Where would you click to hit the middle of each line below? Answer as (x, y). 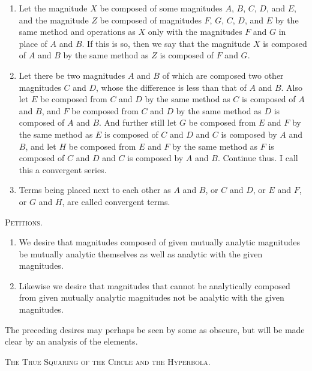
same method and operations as (77, 32)
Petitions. (24, 222)
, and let (41, 146)
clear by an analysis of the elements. (71, 341)
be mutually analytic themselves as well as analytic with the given (141, 253)
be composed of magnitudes (151, 20)
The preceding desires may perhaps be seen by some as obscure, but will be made (155, 329)
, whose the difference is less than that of (171, 87)
